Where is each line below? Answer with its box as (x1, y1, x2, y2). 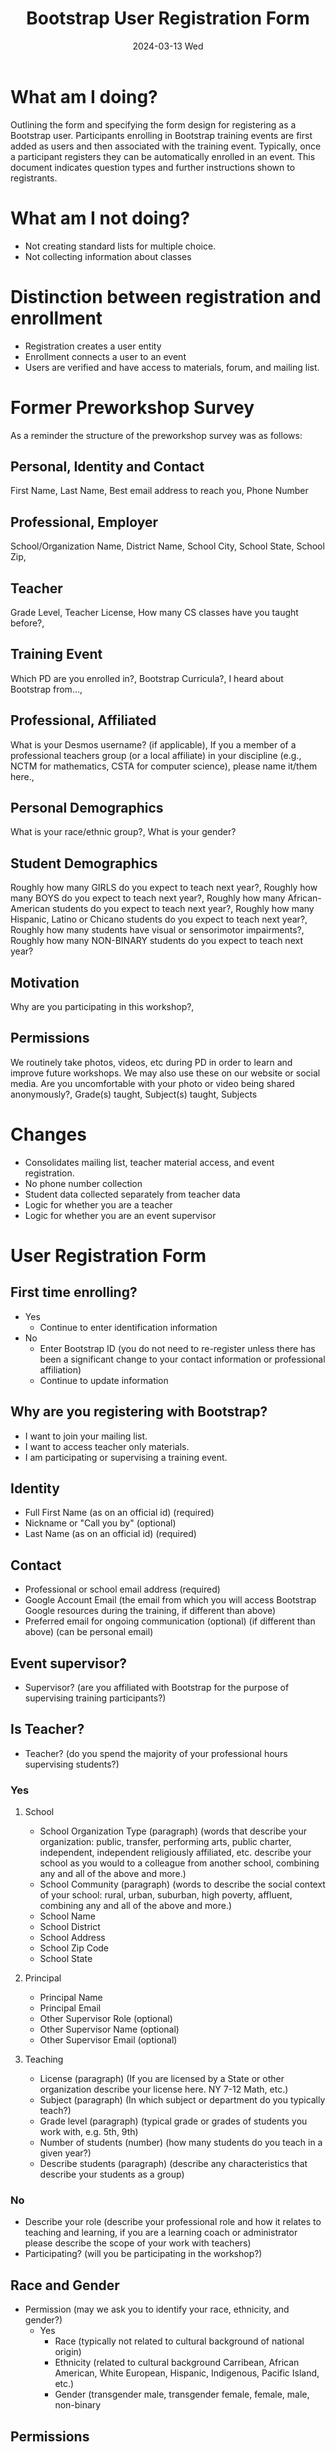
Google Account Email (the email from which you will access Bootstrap (24, 1594, 317, 1606)
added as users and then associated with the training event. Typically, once (10, 140, 322, 152)
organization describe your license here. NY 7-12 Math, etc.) (39, 2083, 289, 2096)
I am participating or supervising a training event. (24, 1451, 228, 1463)
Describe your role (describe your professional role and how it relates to (24, 2216, 322, 2228)
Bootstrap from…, (10, 683, 83, 695)
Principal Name (39, 1992, 103, 2004)
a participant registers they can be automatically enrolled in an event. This (10, 150, 316, 162)
